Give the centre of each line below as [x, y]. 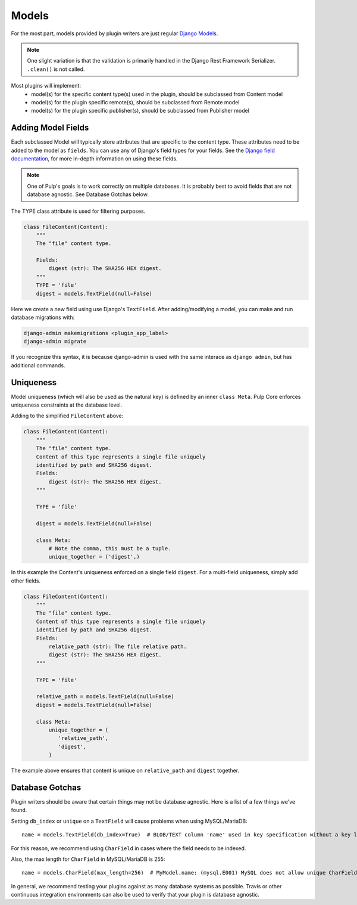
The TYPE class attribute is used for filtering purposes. [78, 211]
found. [19, 810]
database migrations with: [43, 317]
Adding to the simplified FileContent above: [67, 416]
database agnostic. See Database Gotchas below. [88, 194]
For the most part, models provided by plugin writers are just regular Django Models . [115, 33]
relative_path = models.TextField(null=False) [105, 697]
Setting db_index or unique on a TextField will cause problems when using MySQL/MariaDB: [129, 821]
